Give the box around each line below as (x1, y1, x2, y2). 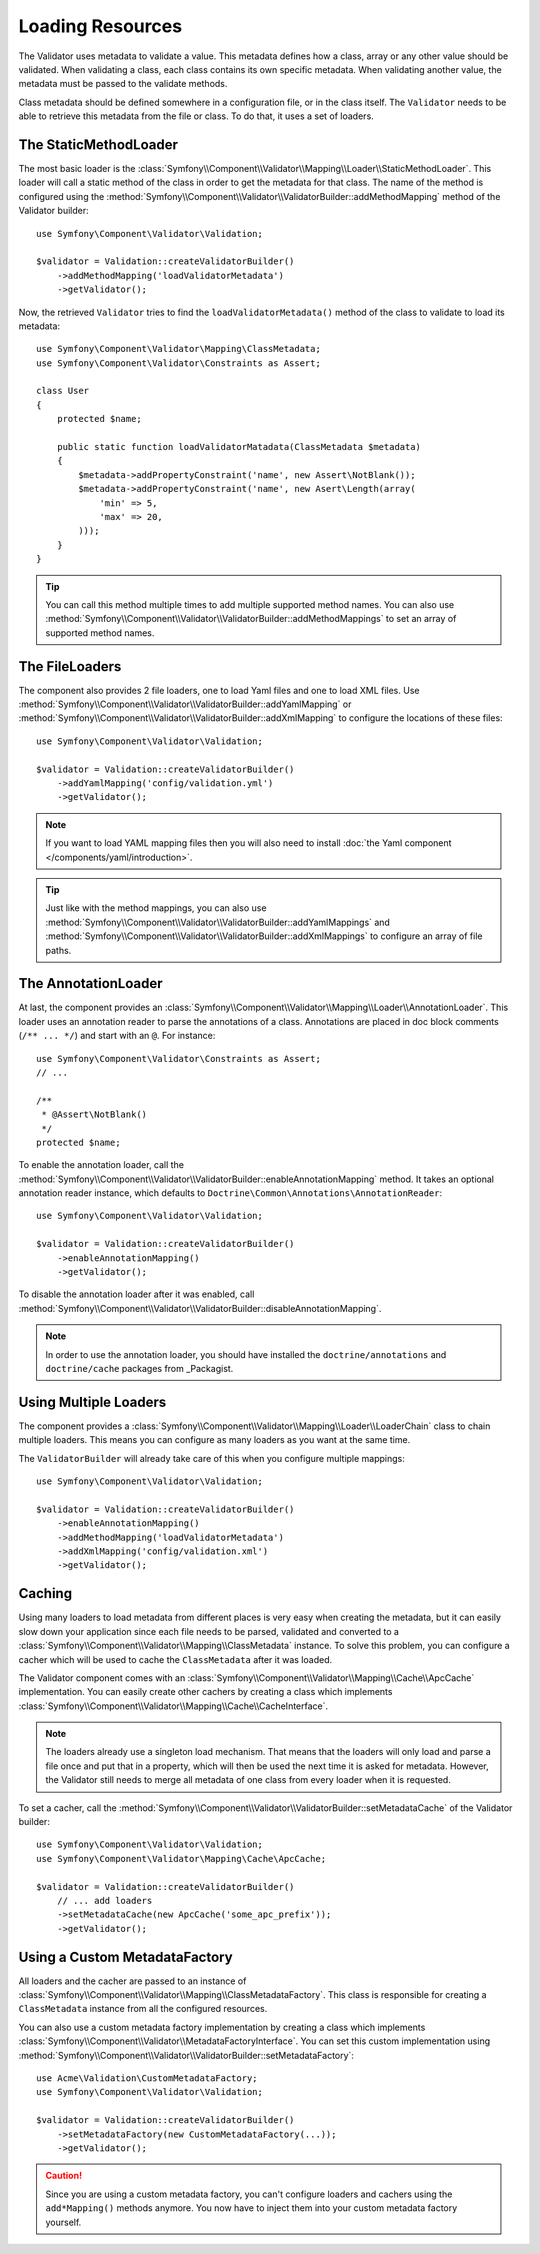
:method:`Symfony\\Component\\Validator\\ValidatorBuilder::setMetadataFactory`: (18, 2049, 355, 2061)
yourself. (45, 2216, 82, 2228)
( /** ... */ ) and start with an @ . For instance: (18, 1030, 216, 1042)
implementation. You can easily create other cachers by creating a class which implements (18, 1686, 393, 1698)
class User (36, 385, 90, 397)
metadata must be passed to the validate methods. (18, 78, 228, 90)
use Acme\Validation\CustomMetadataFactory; (36, 2073, 259, 2084)
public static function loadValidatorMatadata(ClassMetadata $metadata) (56, 441, 422, 453)
